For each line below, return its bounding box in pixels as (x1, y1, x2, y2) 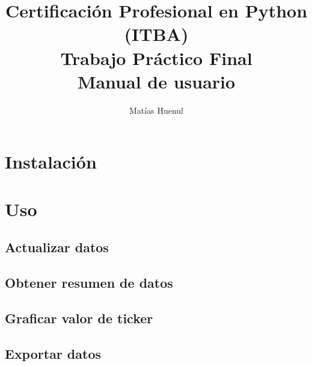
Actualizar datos (5, 238, 109, 256)
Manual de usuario (77, 69, 236, 93)
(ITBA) (124, 22, 189, 46)
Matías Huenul (129, 104, 183, 116)
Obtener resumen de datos (5, 273, 173, 292)
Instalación (5, 149, 97, 174)
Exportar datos (5, 344, 102, 362)
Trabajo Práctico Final (60, 45, 252, 70)
